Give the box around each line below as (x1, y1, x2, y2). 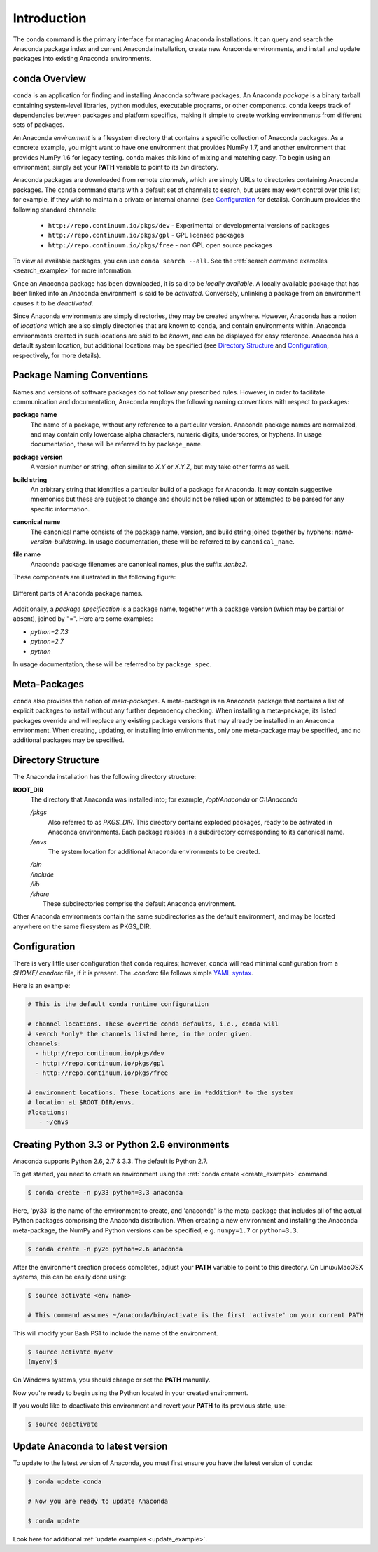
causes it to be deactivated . (13, 298, 94, 308)
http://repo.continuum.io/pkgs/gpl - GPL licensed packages (48, 231, 244, 240)
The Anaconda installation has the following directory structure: (13, 773, 197, 781)
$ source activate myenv (27, 1347, 113, 1356)
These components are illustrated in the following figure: (13, 573, 176, 582)
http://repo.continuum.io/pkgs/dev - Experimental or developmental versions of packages (48, 221, 330, 229)
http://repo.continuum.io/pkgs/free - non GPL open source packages (48, 240, 272, 249)
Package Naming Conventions (13, 369, 148, 381)
